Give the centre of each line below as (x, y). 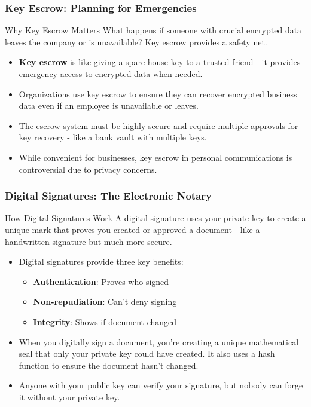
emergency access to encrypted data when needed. (111, 74)
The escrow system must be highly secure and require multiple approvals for (158, 125)
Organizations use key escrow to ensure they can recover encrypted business (158, 94)
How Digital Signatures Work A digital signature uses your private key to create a (155, 218)
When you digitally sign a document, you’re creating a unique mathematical (159, 342)
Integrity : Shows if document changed (105, 321)
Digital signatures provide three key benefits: (101, 261)
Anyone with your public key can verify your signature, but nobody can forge (161, 385)
